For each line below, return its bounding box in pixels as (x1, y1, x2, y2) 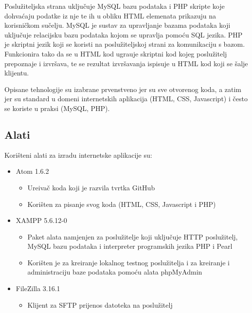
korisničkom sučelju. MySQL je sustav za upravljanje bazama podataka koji (4, 20, 231, 30)
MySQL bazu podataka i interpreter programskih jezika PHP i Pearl (27, 241, 233, 251)
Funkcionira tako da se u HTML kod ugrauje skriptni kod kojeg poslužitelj (4, 48, 227, 58)
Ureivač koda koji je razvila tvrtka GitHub (27, 182, 155, 192)
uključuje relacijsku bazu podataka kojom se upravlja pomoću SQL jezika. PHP (4, 29, 243, 39)
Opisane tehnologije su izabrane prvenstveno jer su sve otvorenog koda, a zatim (4, 84, 242, 94)
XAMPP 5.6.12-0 (16, 215, 67, 225)
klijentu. (4, 68, 29, 78)
